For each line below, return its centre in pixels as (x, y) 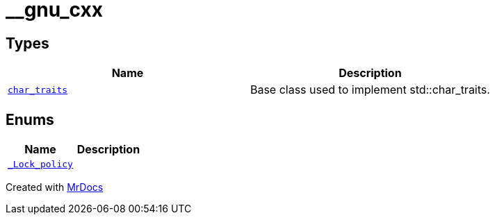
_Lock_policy (40, 164)
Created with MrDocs (55, 187)
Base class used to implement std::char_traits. (370, 90)
